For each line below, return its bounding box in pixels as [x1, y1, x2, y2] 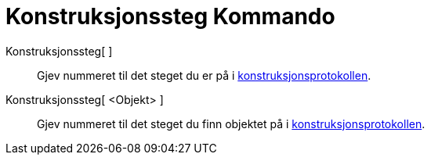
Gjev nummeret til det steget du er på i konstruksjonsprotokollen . [37, 68, 371, 82]
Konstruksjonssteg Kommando [5, 3, 335, 30]
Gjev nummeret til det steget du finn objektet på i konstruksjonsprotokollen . [37, 116, 426, 131]
